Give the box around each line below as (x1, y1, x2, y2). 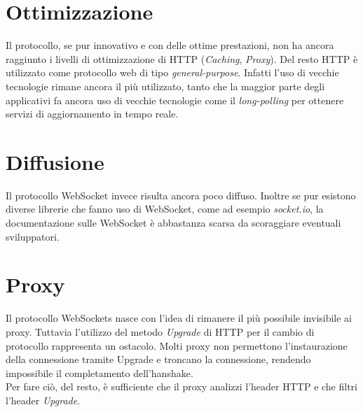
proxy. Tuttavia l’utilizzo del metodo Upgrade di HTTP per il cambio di (6, 324, 315, 339)
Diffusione (6, 147, 104, 176)
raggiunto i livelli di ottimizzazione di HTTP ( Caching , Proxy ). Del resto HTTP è (6, 51, 358, 66)
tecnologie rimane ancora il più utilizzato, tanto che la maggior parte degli (6, 78, 325, 93)
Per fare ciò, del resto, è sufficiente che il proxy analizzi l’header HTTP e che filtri (6, 379, 357, 394)
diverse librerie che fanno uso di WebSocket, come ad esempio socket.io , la (6, 201, 324, 216)
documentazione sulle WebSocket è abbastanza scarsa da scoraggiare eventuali (6, 215, 341, 229)
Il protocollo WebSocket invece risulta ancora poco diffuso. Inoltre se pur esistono (6, 187, 356, 202)
